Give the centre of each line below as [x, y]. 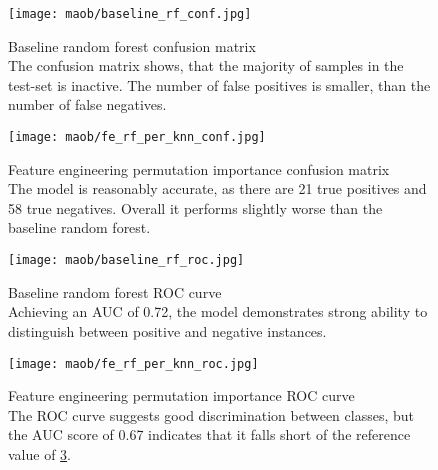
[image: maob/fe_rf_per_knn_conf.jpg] [137, 137]
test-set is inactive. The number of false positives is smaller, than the [219, 84]
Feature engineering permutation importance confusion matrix [199, 168]
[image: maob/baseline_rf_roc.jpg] [126, 260]
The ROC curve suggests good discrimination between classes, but [211, 414]
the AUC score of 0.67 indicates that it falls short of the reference [209, 434]
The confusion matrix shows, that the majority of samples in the [206, 65]
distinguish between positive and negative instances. [167, 330]
